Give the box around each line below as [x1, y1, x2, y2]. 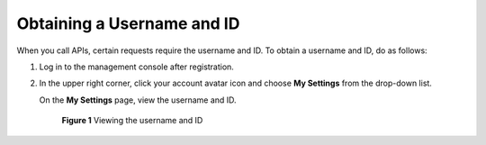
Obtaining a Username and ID [16, 14, 240, 33]
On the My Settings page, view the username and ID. [39, 95, 238, 105]
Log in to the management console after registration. [39, 61, 234, 72]
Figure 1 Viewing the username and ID [61, 115, 203, 126]
